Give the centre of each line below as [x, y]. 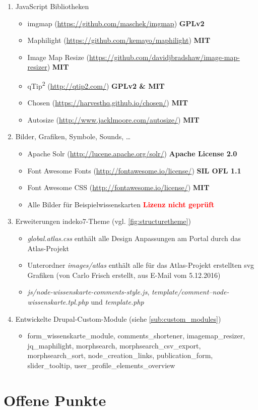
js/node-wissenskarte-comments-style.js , [88, 292]
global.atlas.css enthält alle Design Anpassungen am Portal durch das [134, 238]
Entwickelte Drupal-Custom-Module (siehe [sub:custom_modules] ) [118, 318]
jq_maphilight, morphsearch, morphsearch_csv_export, [114, 345]
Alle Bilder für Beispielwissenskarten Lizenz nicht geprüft [121, 204]
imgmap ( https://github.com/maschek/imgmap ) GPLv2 [116, 23]
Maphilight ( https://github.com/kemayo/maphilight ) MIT [119, 40]
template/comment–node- [190, 292]
